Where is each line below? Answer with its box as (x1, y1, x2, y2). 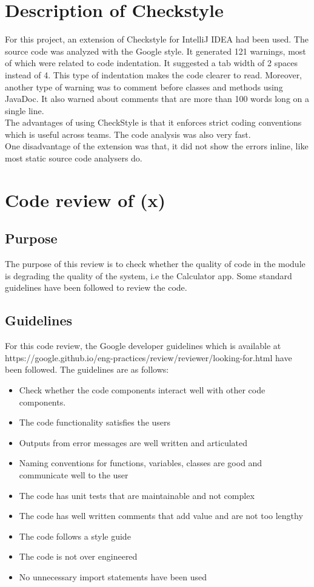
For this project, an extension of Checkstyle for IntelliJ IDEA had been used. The (5, 33, 309, 46)
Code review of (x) (5, 187, 166, 212)
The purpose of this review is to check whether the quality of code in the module (5, 257, 306, 270)
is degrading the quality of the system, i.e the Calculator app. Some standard (5, 269, 292, 282)
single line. (5, 104, 44, 117)
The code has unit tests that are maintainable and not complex (19, 489, 255, 501)
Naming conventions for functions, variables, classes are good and (19, 456, 262, 469)
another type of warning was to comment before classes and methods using (5, 80, 283, 93)
